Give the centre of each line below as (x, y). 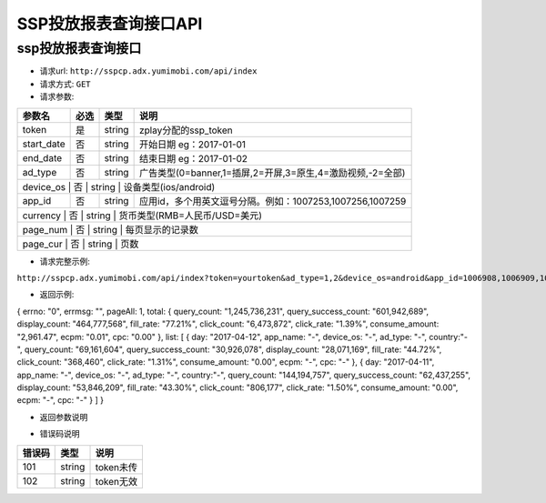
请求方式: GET (65, 84)
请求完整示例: (65, 261)
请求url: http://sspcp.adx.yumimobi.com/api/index (148, 71)
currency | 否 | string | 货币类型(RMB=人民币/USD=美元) (142, 216)
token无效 (116, 481)
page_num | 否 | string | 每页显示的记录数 (111, 229)
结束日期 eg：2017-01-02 (193, 158)
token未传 (116, 467)
